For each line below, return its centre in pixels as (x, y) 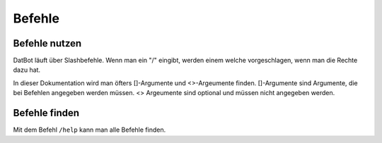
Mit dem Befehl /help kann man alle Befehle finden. (89, 130)
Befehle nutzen (47, 43)
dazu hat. (27, 70)
